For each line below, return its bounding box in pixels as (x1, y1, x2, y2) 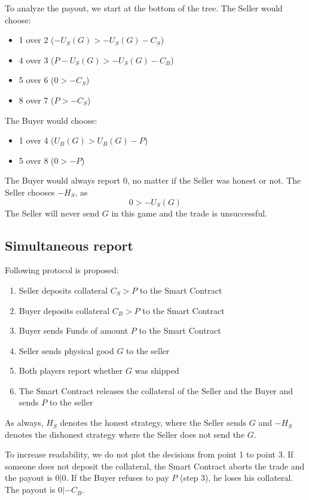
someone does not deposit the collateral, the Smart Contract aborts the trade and (5, 459, 305, 472)
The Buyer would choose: (5, 114, 97, 126)
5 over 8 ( (19, 154, 54, 166)
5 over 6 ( (19, 74, 54, 86)
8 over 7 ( (19, 93, 54, 106)
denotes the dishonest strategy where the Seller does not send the (5, 428, 245, 440)
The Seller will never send (5, 206, 100, 219)
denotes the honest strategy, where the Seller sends (60, 416, 247, 429)
